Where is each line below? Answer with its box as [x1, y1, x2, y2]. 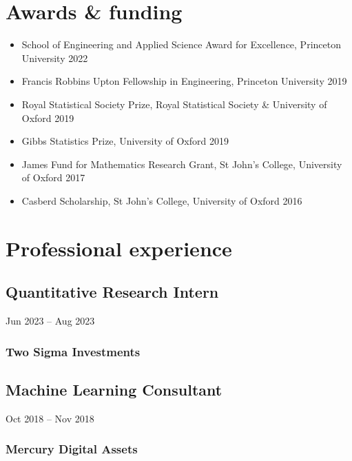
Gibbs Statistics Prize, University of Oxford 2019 [21, 134, 229, 148]
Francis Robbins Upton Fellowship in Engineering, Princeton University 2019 [21, 74, 347, 88]
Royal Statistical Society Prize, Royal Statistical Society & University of [21, 96, 327, 111]
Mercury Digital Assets [6, 440, 138, 458]
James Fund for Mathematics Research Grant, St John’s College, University [21, 156, 342, 171]
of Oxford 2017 [21, 170, 85, 185]
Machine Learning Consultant [6, 378, 222, 400]
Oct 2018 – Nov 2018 [6, 411, 94, 425]
